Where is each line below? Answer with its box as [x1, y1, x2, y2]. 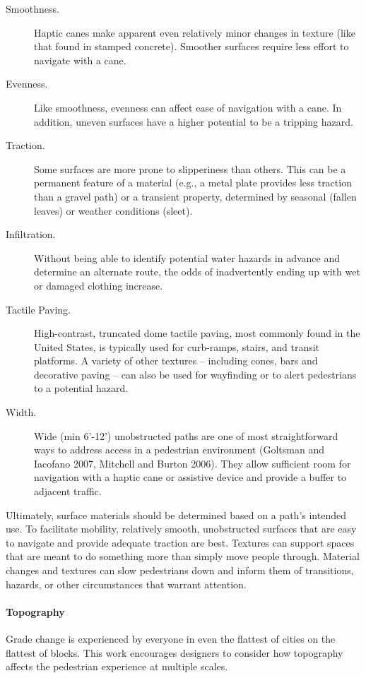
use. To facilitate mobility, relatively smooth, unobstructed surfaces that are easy [6, 521, 357, 536]
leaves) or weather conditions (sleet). [34, 203, 193, 218]
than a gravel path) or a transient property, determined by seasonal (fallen [34, 189, 357, 203]
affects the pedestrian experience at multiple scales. [6, 659, 228, 674]
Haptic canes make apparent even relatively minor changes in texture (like [34, 25, 355, 40]
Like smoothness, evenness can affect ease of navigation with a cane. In [34, 100, 342, 114]
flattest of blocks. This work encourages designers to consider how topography [6, 645, 343, 660]
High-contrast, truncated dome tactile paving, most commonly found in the [34, 326, 360, 340]
